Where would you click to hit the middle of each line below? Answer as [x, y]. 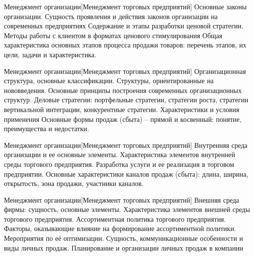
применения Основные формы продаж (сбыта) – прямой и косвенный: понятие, [123, 119]
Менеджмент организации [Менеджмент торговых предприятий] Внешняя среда [122, 199]
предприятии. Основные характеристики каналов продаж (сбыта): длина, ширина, [126, 174]
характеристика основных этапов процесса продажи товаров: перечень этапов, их [125, 45]
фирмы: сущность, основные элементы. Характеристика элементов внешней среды [127, 209]
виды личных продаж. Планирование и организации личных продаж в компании [124, 247]
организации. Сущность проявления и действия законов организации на [111, 16]
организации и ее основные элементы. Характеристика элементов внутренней [120, 154]
